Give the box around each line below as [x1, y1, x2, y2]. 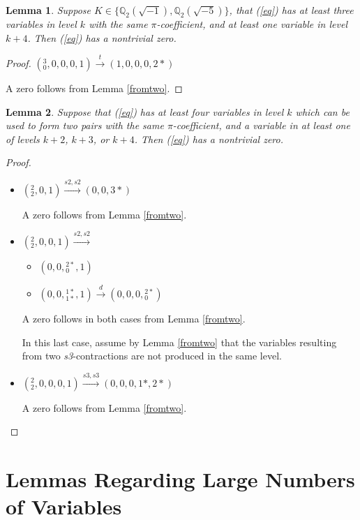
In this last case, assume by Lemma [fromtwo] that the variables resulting [22, 334, 337, 349]
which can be [295, 104, 350, 119]
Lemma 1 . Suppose [6, 3, 91, 17]
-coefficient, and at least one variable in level [156, 17, 347, 31]
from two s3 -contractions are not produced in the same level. [22, 348, 282, 363]
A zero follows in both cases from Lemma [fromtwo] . [22, 311, 246, 325]
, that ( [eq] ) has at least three [229, 3, 354, 17]
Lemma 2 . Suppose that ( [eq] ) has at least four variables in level [6, 104, 284, 119]
